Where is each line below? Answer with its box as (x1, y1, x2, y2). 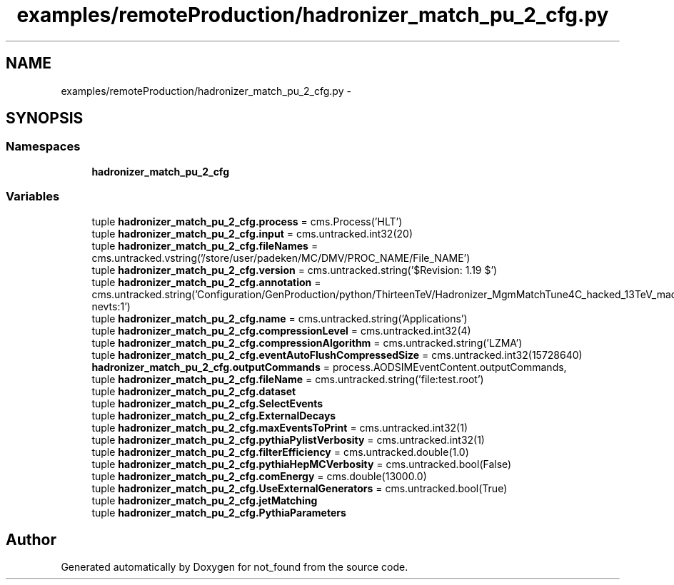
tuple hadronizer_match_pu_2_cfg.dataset (91, 385, 296, 397)
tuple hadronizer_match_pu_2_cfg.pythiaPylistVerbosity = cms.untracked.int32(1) (91, 433, 485, 446)
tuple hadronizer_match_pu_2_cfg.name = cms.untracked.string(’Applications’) (91, 312, 468, 325)
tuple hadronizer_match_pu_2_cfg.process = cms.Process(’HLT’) (91, 215, 403, 228)
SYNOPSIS (6, 109, 84, 128)
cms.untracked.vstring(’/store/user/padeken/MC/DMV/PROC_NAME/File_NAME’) (91, 251, 471, 264)
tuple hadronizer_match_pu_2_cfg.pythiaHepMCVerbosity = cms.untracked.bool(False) (91, 457, 512, 470)
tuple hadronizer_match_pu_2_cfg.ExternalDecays (91, 409, 336, 422)
